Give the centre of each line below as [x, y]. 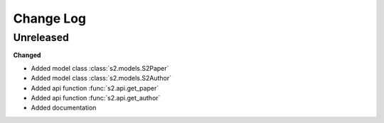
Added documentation [64, 108]
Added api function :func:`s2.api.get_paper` [95, 88]
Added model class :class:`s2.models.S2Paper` [100, 68]
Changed [27, 55]
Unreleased [41, 37]
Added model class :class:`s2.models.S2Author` [101, 78]
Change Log [50, 18]
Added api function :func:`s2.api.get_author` [96, 98]
